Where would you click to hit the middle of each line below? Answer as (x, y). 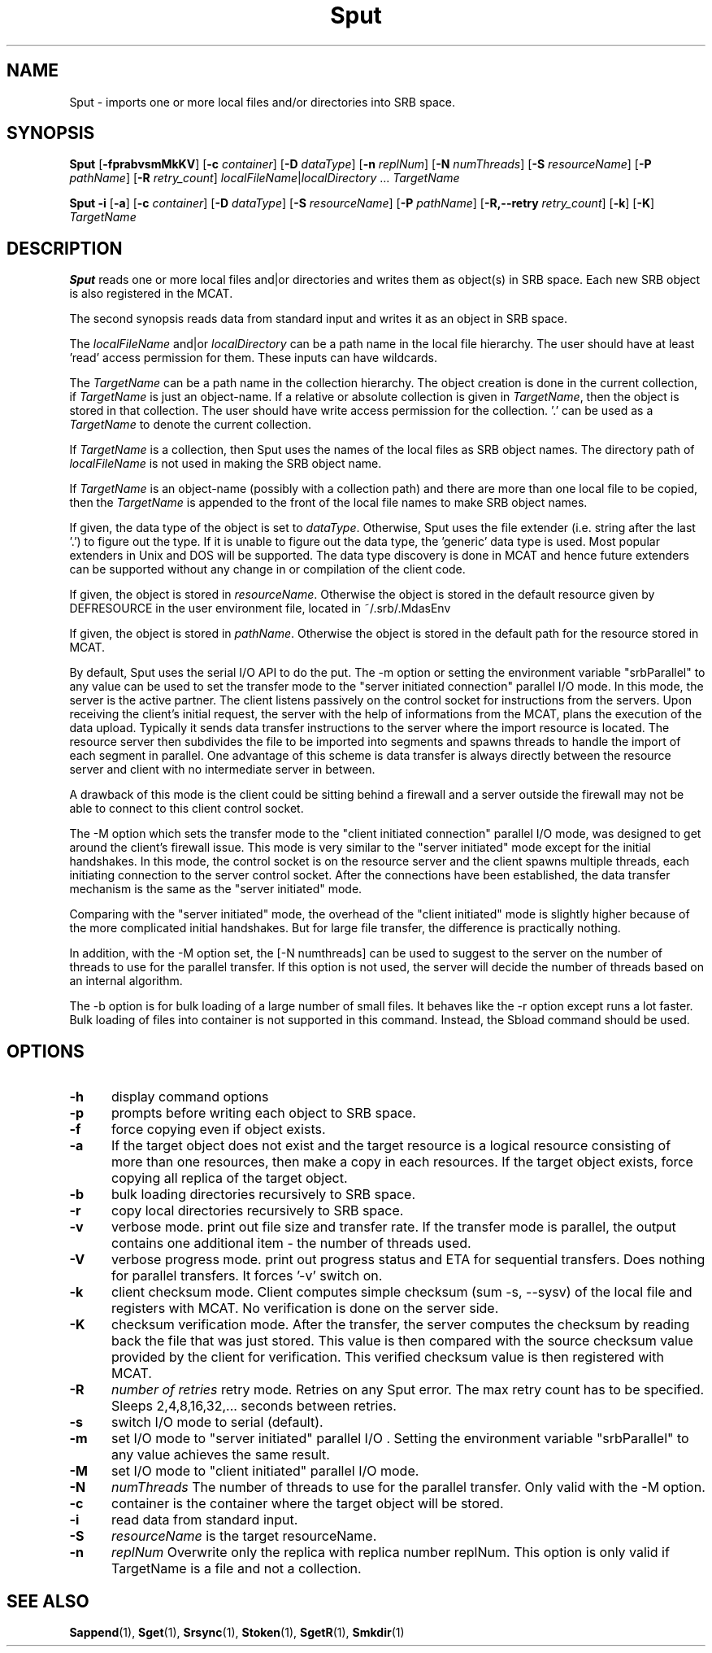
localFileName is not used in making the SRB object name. (226, 464)
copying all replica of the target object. (229, 1178)
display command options (190, 1097)
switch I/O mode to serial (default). (217, 1422)
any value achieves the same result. (220, 1455)
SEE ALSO (48, 1601)
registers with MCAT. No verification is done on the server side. (305, 1308)
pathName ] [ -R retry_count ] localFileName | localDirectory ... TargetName (265, 178)
